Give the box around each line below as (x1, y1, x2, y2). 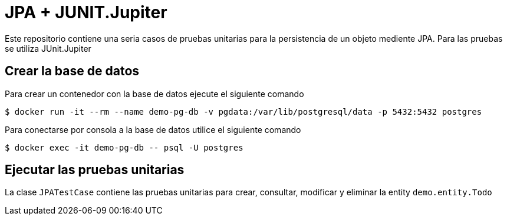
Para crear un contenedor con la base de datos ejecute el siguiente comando (5, 88, 304, 99)
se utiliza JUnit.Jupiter (5, 43, 91, 54)
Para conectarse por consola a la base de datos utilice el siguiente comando (5, 124, 301, 135)
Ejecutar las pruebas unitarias (5, 162, 185, 178)
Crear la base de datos (5, 64, 140, 79)
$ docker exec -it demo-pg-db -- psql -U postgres (5, 142, 243, 152)
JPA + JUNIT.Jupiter (5, 2, 167, 22)
